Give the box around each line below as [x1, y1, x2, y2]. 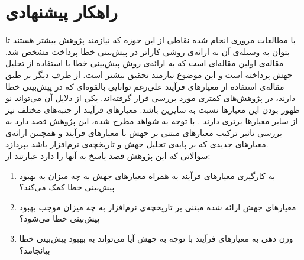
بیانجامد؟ [19, 243, 50, 256]
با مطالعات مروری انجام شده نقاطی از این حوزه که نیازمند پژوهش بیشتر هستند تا [5, 34, 296, 46]
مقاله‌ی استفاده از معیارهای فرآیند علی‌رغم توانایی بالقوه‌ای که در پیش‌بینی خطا [5, 80, 284, 92]
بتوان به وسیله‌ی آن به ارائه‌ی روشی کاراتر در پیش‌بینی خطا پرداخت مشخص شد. [5, 45, 290, 57]
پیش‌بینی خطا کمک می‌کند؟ [19, 181, 115, 193]
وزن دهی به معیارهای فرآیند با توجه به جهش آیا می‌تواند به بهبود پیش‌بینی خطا [19, 232, 293, 245]
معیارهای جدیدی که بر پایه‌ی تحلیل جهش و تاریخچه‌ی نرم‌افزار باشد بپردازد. [5, 138, 269, 150]
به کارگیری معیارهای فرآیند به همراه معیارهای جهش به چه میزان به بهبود [19, 169, 275, 181]
